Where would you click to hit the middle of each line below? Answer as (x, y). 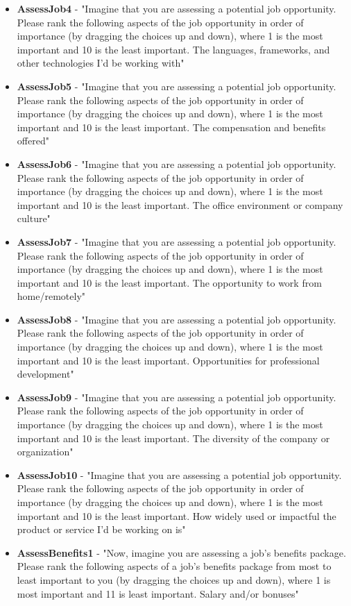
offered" (33, 141)
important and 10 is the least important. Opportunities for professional (168, 360)
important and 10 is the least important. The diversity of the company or (173, 438)
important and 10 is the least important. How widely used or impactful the (177, 515)
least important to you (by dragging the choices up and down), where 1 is (174, 579)
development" (45, 374)
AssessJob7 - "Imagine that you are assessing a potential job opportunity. (177, 241)
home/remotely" (51, 296)
